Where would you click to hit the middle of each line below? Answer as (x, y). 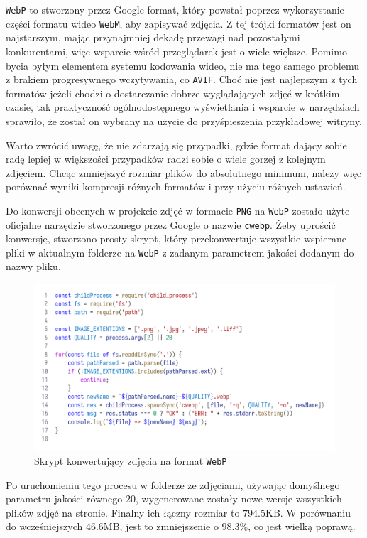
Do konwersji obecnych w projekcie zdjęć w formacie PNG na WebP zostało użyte (178, 210)
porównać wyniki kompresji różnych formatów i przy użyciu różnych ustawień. (176, 187)
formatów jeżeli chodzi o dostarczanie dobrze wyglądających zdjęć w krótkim (173, 93)
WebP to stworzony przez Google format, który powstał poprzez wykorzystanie (175, 9)
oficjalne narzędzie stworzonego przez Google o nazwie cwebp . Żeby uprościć (171, 224)
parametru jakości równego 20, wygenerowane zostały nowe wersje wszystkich (174, 499)
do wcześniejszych (44, 526)
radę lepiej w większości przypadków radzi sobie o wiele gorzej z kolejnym (166, 159)
